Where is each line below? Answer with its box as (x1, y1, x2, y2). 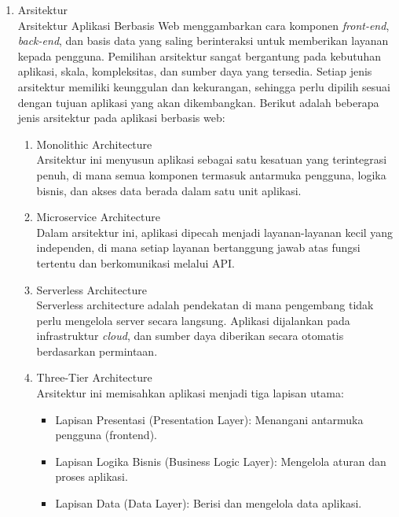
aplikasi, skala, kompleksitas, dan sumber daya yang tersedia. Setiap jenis (17, 63, 372, 79)
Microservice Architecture (36, 209, 160, 225)
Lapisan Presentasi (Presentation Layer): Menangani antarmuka (55, 411, 364, 427)
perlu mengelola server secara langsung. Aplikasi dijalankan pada (36, 312, 350, 328)
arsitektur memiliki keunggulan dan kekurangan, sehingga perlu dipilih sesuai (17, 78, 391, 94)
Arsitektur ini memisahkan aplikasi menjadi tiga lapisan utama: (36, 385, 344, 401)
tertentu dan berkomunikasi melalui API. (36, 254, 235, 271)
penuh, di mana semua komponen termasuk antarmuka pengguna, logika (36, 166, 386, 183)
